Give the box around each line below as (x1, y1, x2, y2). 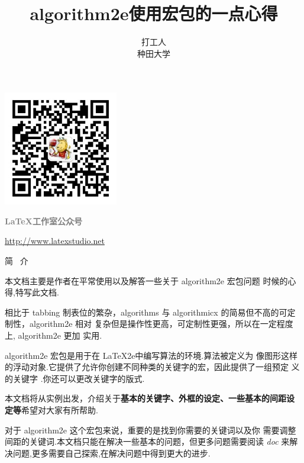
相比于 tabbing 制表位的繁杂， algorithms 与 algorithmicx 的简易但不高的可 (5, 306, 287, 318)
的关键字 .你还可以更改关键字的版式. (5, 372, 145, 384)
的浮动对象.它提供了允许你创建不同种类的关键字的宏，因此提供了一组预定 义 (5, 361, 300, 373)
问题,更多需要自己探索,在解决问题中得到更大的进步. (12, 446, 211, 459)
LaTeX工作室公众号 (5, 214, 82, 227)
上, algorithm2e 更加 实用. (5, 329, 102, 342)
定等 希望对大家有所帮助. (5, 404, 98, 416)
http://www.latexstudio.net (5, 234, 105, 247)
